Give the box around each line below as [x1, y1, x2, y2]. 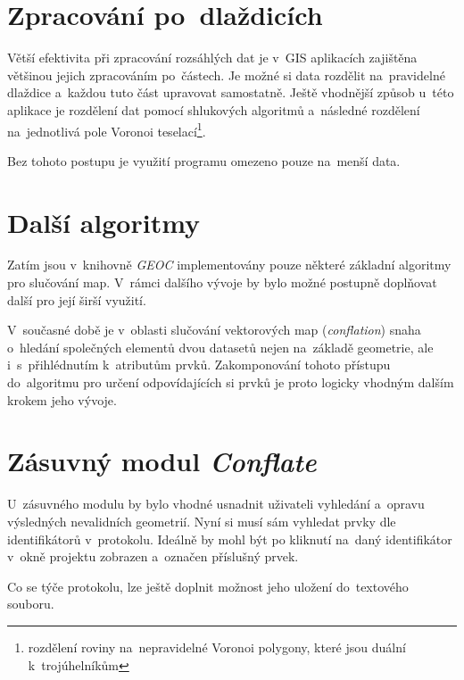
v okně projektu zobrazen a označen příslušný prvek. [7, 547, 299, 566]
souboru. [7, 594, 54, 613]
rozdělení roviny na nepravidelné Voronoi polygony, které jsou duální [28, 637, 406, 656]
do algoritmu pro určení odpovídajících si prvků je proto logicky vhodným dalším [7, 373, 454, 392]
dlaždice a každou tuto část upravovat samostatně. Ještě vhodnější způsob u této [7, 83, 454, 102]
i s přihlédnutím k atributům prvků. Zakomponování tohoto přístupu [7, 355, 391, 374]
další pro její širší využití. [7, 290, 146, 309]
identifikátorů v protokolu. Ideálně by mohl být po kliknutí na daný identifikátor [7, 529, 452, 548]
